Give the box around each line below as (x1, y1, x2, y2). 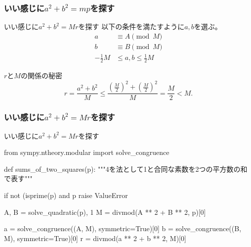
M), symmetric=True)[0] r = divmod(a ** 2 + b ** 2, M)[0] (4, 233, 186, 243)
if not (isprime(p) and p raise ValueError (4, 190, 128, 200)
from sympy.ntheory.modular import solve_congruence (4, 147, 169, 157)
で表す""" (4, 173, 33, 184)
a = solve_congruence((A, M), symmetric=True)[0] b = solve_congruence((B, (4, 223, 242, 234)
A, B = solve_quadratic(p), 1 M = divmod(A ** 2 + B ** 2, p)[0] (4, 206, 206, 217)
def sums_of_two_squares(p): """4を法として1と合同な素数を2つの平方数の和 (4, 163, 248, 174)
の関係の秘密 (20, 70, 62, 81)
